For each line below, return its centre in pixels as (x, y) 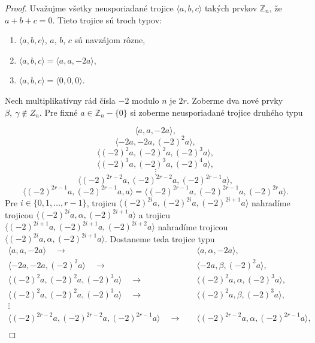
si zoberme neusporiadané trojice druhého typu (216, 112)
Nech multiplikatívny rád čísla (60, 100)
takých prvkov (231, 8)
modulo (146, 100)
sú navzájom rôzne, (110, 40)
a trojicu (155, 214)
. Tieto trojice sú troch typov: (107, 19)
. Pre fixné (58, 112)
